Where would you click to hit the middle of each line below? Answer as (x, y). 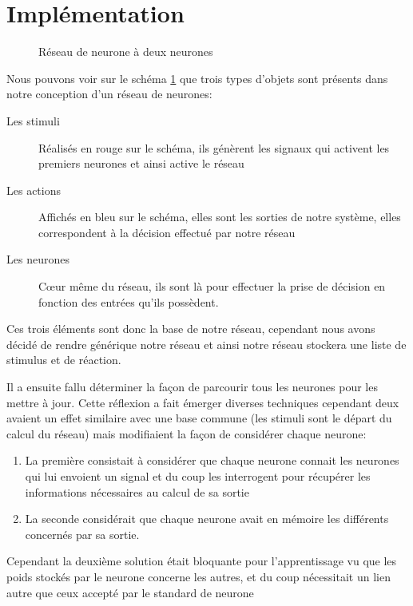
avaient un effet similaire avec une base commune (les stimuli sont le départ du (199, 418)
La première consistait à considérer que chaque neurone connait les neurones (212, 460)
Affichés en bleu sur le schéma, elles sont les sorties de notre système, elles (220, 217)
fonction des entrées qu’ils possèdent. (129, 301)
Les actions (34, 190)
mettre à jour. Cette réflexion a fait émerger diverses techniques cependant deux (203, 402)
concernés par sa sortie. (82, 534)
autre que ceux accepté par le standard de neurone (130, 592)
